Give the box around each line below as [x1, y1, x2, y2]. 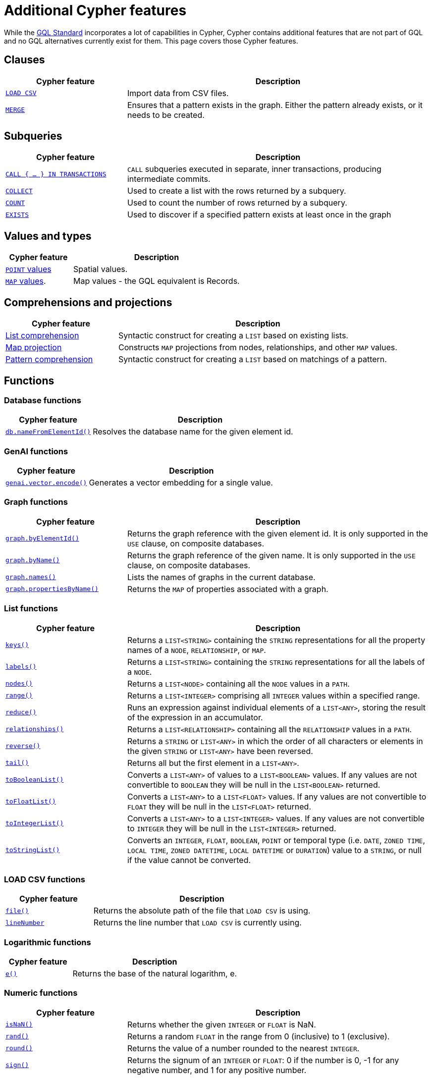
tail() [5, 759, 29, 767]
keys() [5, 641, 29, 649]
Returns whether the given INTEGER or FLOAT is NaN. [127, 1019, 316, 1029]
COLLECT [5, 187, 33, 195]
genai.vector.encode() [5, 479, 87, 486]
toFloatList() [5, 798, 56, 806]
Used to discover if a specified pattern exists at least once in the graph [127, 210, 391, 220]
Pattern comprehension [5, 354, 93, 365]
